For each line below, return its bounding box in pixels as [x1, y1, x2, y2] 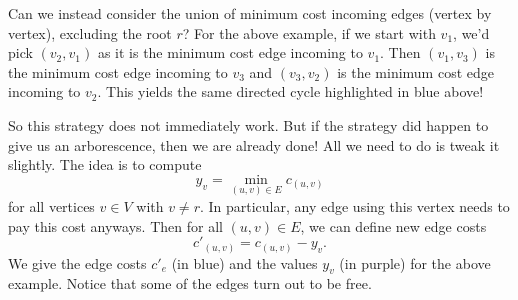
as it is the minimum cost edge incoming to [97, 42, 363, 63]
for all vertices [8, 195, 95, 216]
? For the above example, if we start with [182, 22, 436, 43]
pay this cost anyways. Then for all [8, 215, 223, 236]
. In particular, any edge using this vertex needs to [199, 195, 510, 216]
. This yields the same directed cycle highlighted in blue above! [97, 81, 484, 102]
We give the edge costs [8, 252, 147, 273]
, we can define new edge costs [300, 215, 487, 236]
